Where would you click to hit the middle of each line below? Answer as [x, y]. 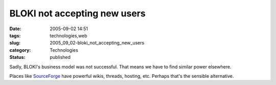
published [60, 57]
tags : [15, 35]
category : [20, 50]
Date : [15, 29]
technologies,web [68, 35]
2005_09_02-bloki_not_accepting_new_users [97, 43]
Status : [17, 57]
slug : [15, 43]
